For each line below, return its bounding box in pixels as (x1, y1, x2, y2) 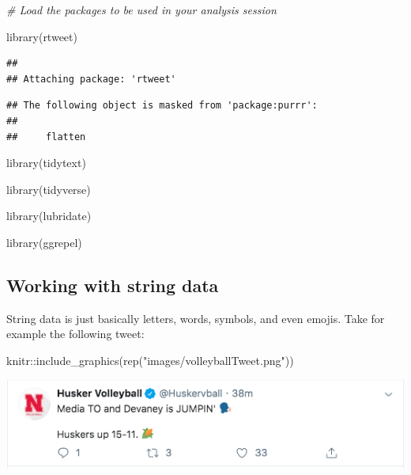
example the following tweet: (6, 325, 145, 342)
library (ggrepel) (6, 234, 82, 250)
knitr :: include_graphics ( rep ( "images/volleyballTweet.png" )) (6, 351, 294, 368)
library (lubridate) (6, 207, 92, 224)
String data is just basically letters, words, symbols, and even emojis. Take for (6, 310, 385, 326)
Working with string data (6, 272, 219, 297)
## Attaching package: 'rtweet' (6, 73, 176, 85)
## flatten (6, 131, 86, 142)
